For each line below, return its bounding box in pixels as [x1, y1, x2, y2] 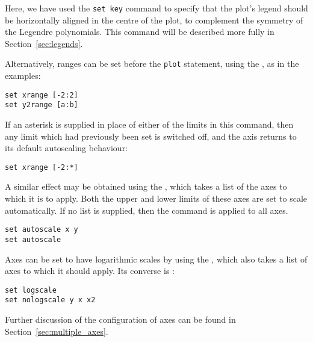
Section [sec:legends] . [5, 37, 83, 49]
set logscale [5, 285, 57, 294]
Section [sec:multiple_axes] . [5, 325, 108, 337]
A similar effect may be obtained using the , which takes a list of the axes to [5, 180, 287, 193]
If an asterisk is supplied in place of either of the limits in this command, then [5, 118, 294, 130]
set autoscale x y [5, 225, 78, 234]
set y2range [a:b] [5, 101, 78, 110]
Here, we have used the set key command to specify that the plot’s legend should [5, 2, 308, 14]
